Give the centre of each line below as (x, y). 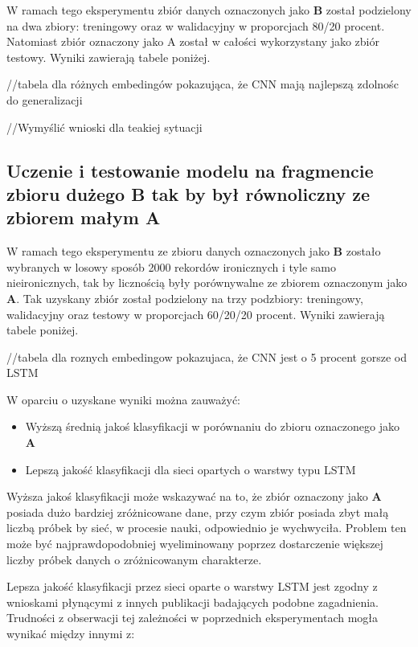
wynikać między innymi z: (71, 634)
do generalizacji (45, 99)
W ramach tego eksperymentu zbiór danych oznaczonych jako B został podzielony (209, 10)
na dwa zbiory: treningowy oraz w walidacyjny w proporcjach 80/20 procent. (196, 25)
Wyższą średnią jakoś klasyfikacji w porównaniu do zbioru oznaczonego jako (212, 426)
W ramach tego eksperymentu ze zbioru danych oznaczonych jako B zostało (194, 251)
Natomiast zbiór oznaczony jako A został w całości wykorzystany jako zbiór (193, 41)
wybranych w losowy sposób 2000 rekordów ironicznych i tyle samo (171, 266)
